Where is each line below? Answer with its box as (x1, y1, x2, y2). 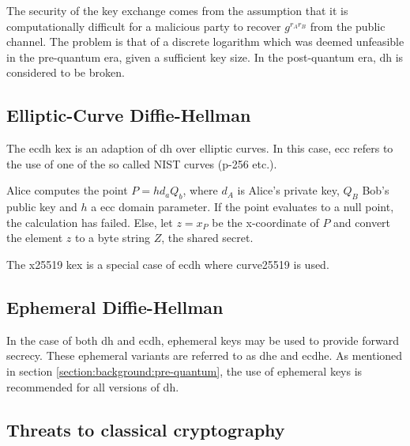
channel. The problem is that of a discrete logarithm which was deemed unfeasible (6, 33, 404, 50)
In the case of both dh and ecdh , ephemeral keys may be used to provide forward (6, 331, 400, 348)
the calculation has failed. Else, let (6, 214, 173, 230)
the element (6, 229, 63, 246)
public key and (6, 198, 77, 215)
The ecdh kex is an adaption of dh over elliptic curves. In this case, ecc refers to (6, 140, 393, 157)
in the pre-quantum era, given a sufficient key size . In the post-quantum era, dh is (6, 48, 404, 65)
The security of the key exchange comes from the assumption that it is (6, 2, 348, 18)
